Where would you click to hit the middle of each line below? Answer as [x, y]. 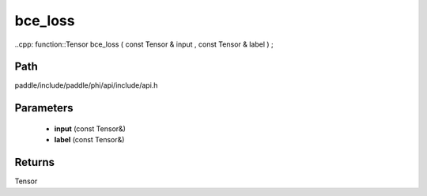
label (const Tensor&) [89, 140]
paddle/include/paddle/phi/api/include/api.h [86, 85]
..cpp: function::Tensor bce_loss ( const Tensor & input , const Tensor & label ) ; [144, 44]
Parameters [44, 108]
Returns [35, 162]
